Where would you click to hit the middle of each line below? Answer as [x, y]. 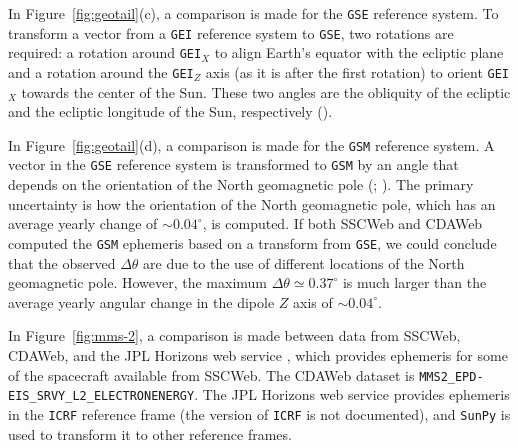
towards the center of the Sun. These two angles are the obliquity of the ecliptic [266, 91]
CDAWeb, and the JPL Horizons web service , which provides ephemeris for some [258, 354]
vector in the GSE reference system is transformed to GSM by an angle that [233, 164]
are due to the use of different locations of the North [304, 262]
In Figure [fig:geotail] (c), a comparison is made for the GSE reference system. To [253, 13]
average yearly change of [83, 223]
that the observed [62, 262]
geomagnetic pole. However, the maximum [137, 282]
